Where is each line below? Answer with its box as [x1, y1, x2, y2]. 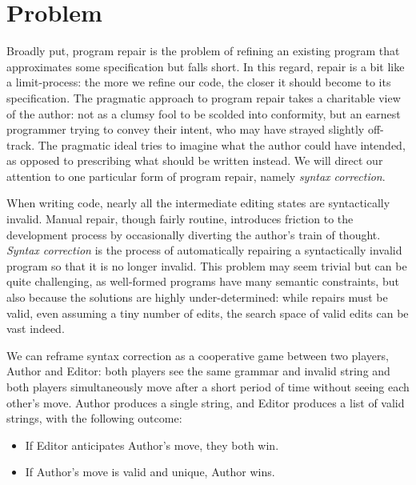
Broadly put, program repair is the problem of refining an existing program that [6, 42, 400, 59]
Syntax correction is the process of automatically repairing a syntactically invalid [6, 242, 402, 259]
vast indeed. [6, 320, 65, 337]
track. [6, 136, 35, 153]
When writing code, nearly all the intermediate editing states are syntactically [6, 194, 390, 211]
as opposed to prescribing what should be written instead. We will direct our [6, 152, 383, 169]
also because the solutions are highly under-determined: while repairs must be [6, 289, 388, 306]
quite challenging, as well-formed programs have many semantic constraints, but [6, 273, 399, 290]
